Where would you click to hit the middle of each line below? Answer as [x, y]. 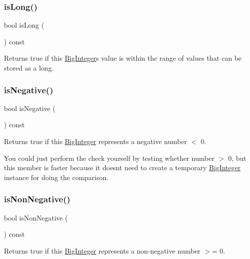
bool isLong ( [24, 25]
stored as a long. [29, 68]
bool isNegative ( [30, 108]
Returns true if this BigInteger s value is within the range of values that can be [123, 58]
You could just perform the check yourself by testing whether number [109, 158]
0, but [237, 158]
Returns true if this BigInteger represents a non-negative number [102, 250]
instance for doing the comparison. [56, 177]
